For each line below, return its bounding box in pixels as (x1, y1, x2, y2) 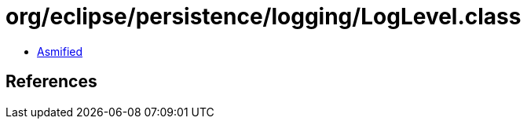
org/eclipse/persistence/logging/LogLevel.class (5, 3, 522, 30)
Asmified (37, 44, 83, 58)
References (5, 72, 97, 92)
